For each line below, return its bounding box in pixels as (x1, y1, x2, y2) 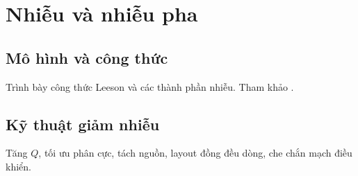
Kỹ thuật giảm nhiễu (6, 113, 160, 134)
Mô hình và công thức (6, 46, 168, 68)
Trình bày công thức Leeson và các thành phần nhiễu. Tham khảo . (6, 79, 294, 94)
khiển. (6, 159, 31, 173)
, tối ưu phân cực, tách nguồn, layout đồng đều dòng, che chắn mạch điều (38, 146, 352, 160)
